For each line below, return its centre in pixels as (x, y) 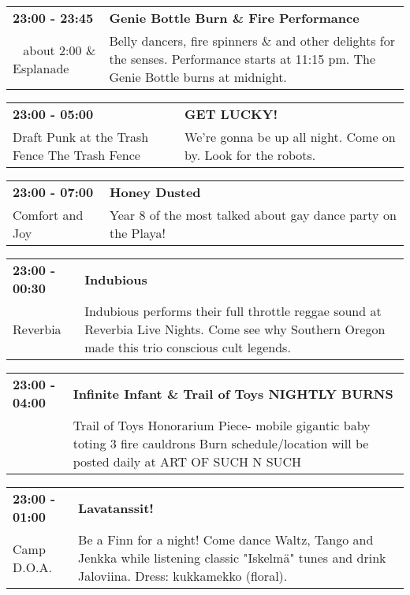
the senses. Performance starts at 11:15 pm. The (242, 59)
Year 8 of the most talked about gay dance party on (253, 215)
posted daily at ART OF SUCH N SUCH (187, 461)
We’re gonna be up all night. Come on (290, 137)
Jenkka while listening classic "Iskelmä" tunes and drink (232, 558)
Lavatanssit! (116, 508)
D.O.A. (33, 567)
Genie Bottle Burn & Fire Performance (234, 18)
